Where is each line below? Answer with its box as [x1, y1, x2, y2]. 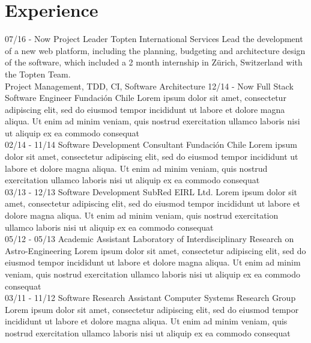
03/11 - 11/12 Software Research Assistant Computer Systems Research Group [5, 291, 296, 304]
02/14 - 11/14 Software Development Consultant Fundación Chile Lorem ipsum [5, 138, 297, 151]
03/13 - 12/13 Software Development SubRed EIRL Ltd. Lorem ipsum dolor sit [5, 185, 298, 198]
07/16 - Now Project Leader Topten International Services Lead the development [5, 32, 303, 45]
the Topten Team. [5, 67, 71, 80]
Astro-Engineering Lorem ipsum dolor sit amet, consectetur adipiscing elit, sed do [5, 244, 306, 256]
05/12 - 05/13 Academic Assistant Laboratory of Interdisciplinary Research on [5, 232, 294, 245]
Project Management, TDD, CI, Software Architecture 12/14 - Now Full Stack [5, 79, 294, 92]
